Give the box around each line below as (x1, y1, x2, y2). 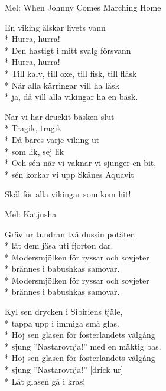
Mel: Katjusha (5, 207, 57, 220)
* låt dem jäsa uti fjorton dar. (5, 239, 113, 252)
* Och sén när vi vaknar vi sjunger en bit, (5, 157, 157, 169)
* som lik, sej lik (5, 145, 64, 157)
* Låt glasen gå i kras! (5, 374, 86, 387)
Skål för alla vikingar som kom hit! (5, 188, 131, 200)
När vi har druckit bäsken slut (5, 110, 115, 122)
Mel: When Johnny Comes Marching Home (5, 1, 161, 13)
